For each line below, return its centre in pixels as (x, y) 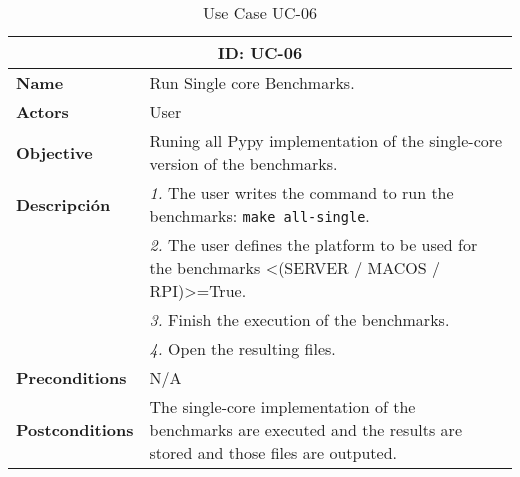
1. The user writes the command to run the (301, 192)
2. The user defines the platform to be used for (313, 244)
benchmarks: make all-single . (259, 215)
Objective (54, 152)
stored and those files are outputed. (273, 452)
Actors (42, 111)
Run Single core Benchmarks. (252, 82)
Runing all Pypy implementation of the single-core (326, 140)
